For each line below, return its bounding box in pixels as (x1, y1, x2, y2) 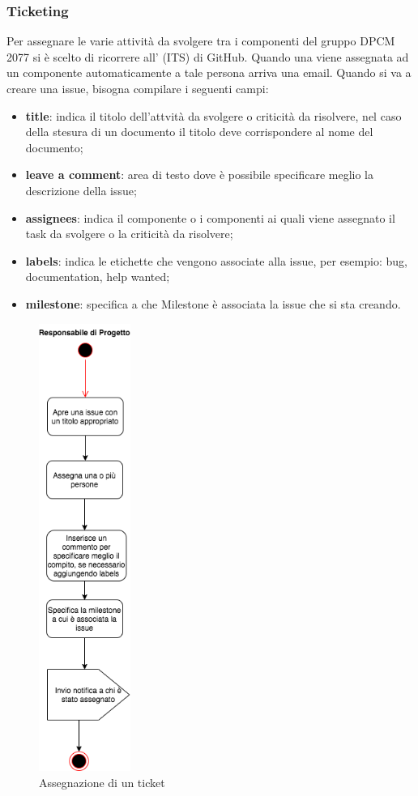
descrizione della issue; (25, 181, 137, 198)
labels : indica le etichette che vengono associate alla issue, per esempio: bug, (25, 252, 407, 269)
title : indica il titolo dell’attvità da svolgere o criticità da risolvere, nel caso (25, 107, 402, 124)
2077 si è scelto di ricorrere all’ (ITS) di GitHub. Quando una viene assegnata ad (6, 48, 409, 65)
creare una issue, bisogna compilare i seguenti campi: (6, 80, 269, 96)
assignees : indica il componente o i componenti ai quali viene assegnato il (25, 209, 395, 226)
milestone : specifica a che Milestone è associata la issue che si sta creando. (25, 295, 401, 312)
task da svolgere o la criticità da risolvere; (25, 225, 233, 242)
